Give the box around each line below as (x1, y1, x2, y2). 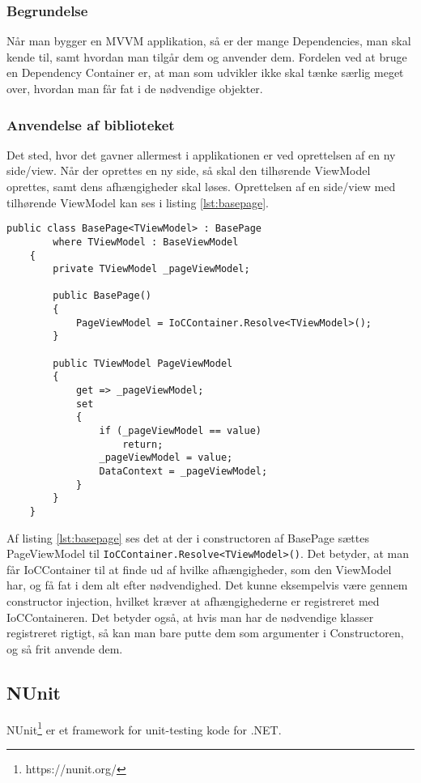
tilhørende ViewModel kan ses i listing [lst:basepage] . (6, 194, 270, 211)
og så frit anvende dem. (6, 640, 123, 657)
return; (122, 438, 164, 450)
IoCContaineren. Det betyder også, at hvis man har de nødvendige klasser (6, 608, 374, 625)
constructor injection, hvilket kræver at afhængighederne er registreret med (6, 593, 380, 610)
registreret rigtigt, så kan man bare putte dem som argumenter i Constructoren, (6, 624, 404, 641)
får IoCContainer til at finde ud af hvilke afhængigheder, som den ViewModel (6, 560, 392, 577)
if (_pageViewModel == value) (99, 425, 262, 437)
